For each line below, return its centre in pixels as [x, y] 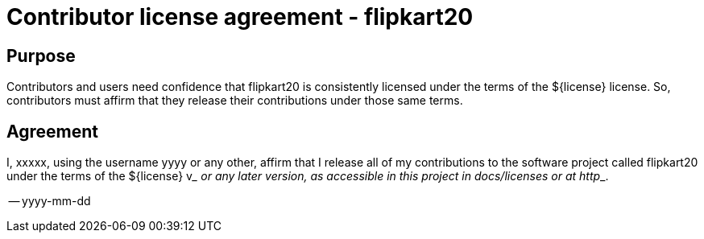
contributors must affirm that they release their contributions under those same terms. [235, 101]
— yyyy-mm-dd [50, 201]
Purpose [41, 56]
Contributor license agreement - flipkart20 [240, 17]
